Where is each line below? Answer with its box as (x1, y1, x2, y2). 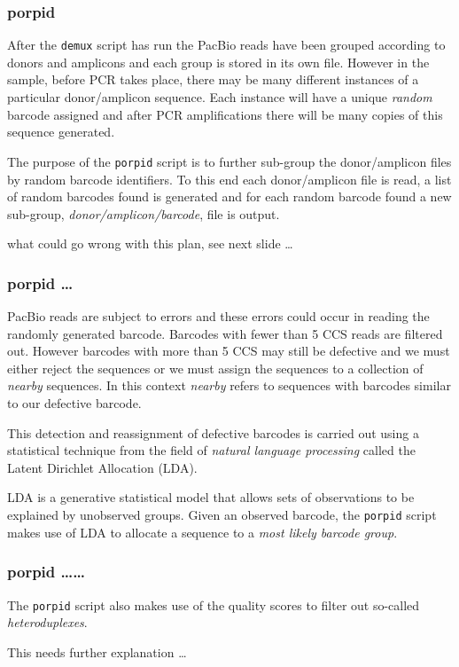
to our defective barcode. (7, 394, 142, 412)
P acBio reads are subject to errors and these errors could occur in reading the (7, 307, 430, 326)
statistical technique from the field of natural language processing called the (7, 441, 416, 459)
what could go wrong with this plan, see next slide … (7, 234, 293, 253)
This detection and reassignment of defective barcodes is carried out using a (7, 423, 419, 442)
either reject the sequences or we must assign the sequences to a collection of (7, 358, 424, 377)
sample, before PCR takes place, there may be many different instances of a (7, 70, 419, 89)
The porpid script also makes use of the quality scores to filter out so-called (7, 595, 420, 614)
